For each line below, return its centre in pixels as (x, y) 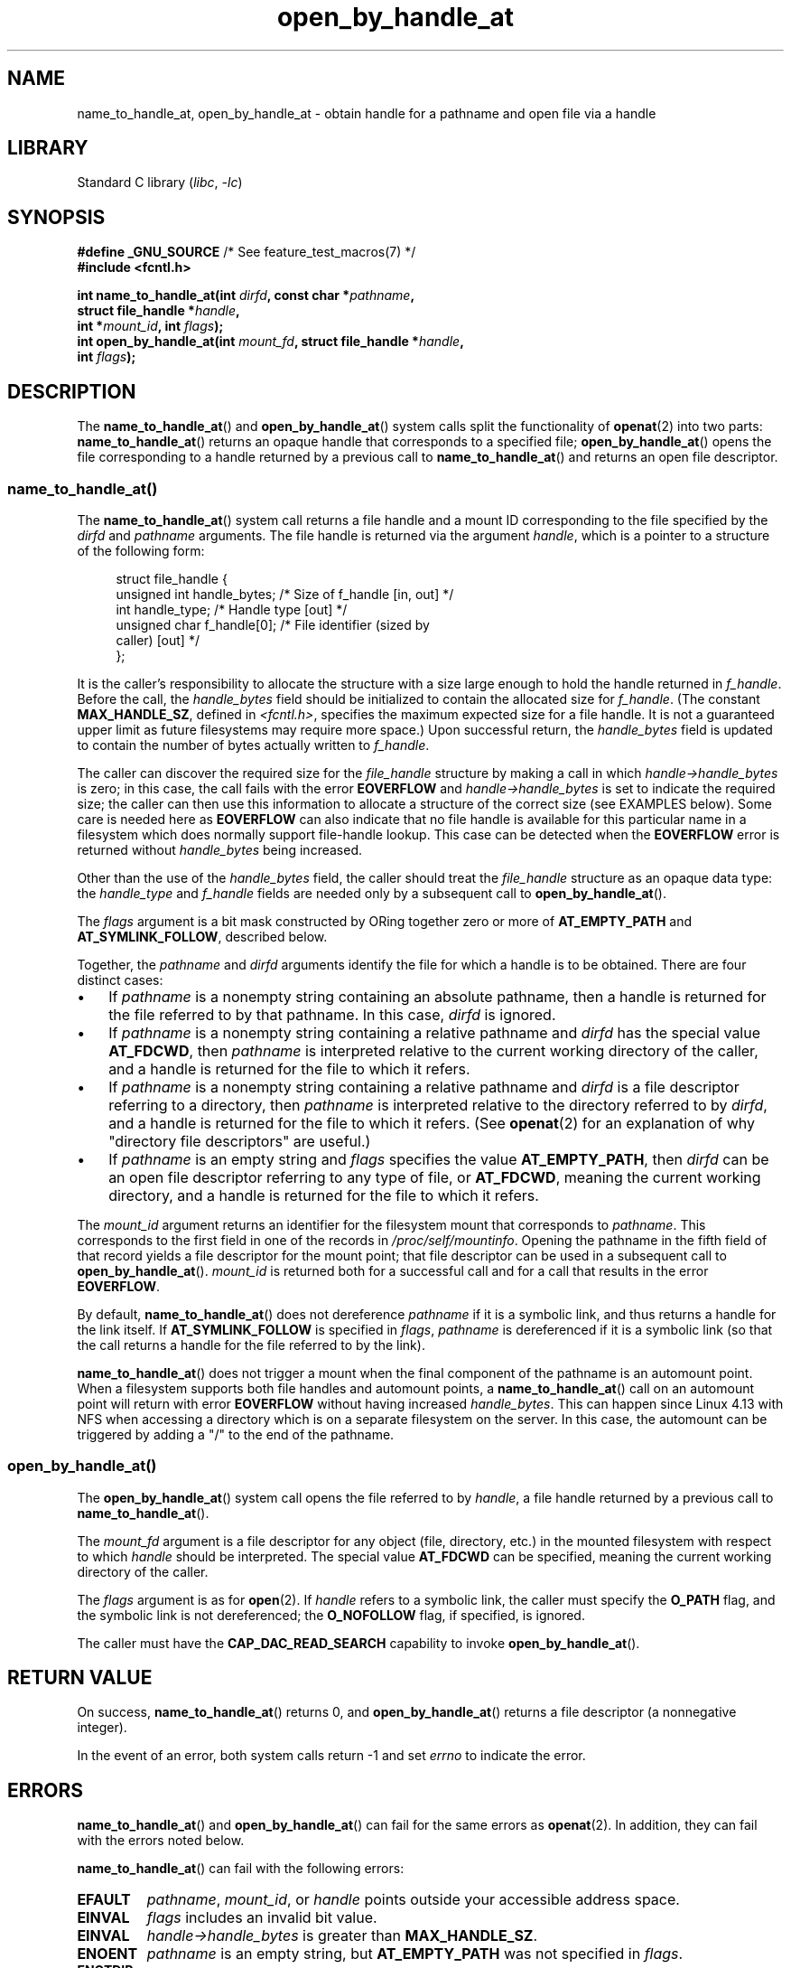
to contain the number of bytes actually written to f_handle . (253, 745)
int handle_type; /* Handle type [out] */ (232, 609)
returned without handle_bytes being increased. (219, 849)
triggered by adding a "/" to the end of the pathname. (236, 1434)
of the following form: (141, 550)
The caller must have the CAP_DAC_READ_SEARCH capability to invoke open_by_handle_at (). (358, 1643)
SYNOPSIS (56, 217)
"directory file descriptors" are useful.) (240, 1141)
